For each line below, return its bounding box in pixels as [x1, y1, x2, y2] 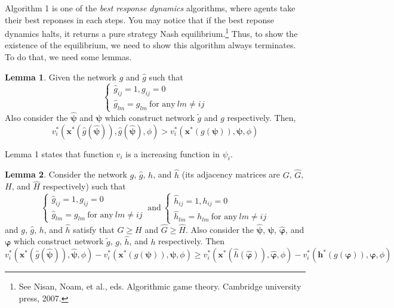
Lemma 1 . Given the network [5, 70, 116, 83]
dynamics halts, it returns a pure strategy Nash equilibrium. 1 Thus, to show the [5, 26, 298, 39]
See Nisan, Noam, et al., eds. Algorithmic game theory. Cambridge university [19, 280, 301, 293]
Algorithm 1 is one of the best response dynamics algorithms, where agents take [5, 2, 295, 14]
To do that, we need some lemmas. [5, 51, 132, 63]
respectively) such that [42, 180, 126, 192]
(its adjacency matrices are [181, 168, 281, 181]
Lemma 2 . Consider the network [5, 168, 127, 181]
